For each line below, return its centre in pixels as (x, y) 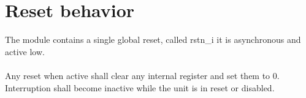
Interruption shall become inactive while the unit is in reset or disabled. (140, 87)
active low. (25, 51)
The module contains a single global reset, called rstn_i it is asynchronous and (153, 40)
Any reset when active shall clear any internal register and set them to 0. (142, 75)
